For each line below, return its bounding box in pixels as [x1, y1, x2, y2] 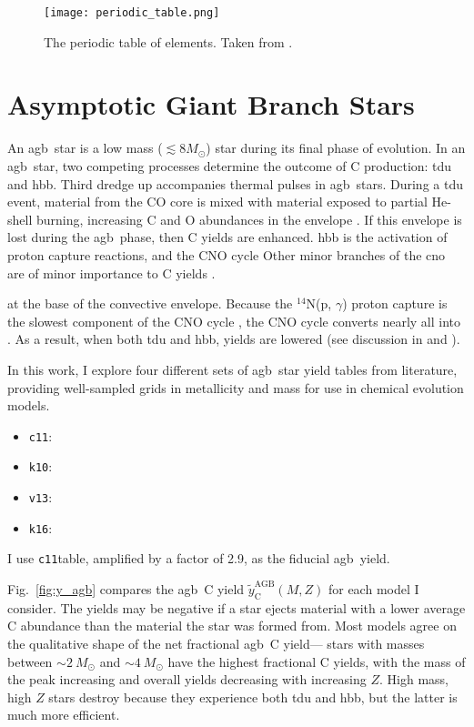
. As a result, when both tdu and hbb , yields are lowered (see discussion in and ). [7, 329, 460, 348]
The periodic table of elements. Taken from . [44, 32, 293, 51]
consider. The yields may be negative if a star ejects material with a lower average [7, 598, 466, 617]
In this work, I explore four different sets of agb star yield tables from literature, [7, 359, 458, 379]
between [7, 651, 53, 671]
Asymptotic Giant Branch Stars [7, 86, 415, 123]
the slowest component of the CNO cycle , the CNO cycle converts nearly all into [7, 311, 461, 330]
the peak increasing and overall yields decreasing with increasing [7, 670, 367, 689]
